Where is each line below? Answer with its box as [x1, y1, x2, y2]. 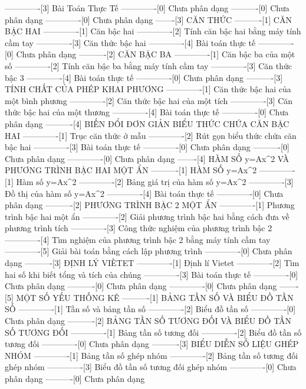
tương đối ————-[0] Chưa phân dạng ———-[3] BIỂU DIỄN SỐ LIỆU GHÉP [5, 338, 299, 350]
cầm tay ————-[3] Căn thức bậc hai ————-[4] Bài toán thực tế [5, 36, 256, 48]
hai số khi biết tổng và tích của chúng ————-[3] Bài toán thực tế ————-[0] [5, 268, 298, 280]
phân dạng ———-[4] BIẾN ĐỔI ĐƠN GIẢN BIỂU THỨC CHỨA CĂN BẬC [5, 117, 289, 129]
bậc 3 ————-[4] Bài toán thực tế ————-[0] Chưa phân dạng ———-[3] [5, 71, 283, 83]
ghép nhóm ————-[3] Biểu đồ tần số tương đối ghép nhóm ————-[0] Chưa [5, 361, 297, 373]
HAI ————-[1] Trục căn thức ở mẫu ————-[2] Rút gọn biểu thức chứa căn [5, 129, 297, 141]
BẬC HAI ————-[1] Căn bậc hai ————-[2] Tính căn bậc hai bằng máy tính [5, 25, 301, 37]
